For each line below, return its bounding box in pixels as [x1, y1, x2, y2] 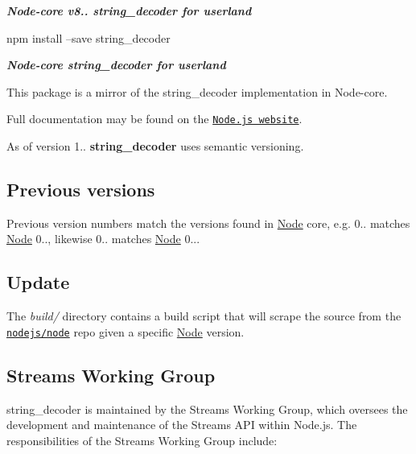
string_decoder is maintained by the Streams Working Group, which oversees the [6, 400, 408, 417]
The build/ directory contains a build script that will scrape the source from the [6, 307, 402, 324]
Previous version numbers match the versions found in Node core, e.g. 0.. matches [6, 214, 410, 231]
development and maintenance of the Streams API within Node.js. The [6, 416, 357, 433]
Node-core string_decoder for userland [6, 56, 226, 73]
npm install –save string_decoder [6, 29, 171, 46]
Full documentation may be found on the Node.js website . [6, 110, 303, 127]
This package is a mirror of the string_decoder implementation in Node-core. [6, 83, 388, 100]
